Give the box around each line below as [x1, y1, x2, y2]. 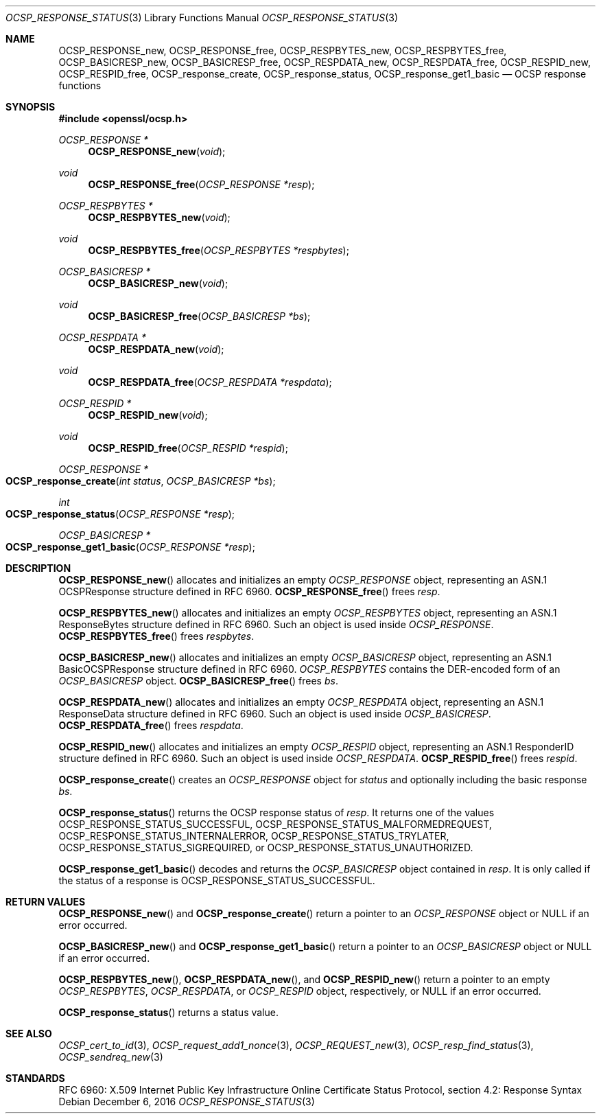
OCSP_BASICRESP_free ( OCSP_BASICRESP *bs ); [88, 310, 311, 322]
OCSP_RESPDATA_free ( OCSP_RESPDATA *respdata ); [88, 376, 332, 388]
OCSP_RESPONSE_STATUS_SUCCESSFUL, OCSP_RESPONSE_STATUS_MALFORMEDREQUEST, [58, 818, 492, 830]
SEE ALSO [5, 1028, 52, 1039]
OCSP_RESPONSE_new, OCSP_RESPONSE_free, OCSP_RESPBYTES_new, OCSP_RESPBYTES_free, [58, 45, 507, 56]
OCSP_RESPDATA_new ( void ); [88, 343, 224, 355]
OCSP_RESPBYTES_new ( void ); [88, 211, 231, 223]
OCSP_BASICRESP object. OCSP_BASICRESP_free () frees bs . [58, 675, 338, 687]
